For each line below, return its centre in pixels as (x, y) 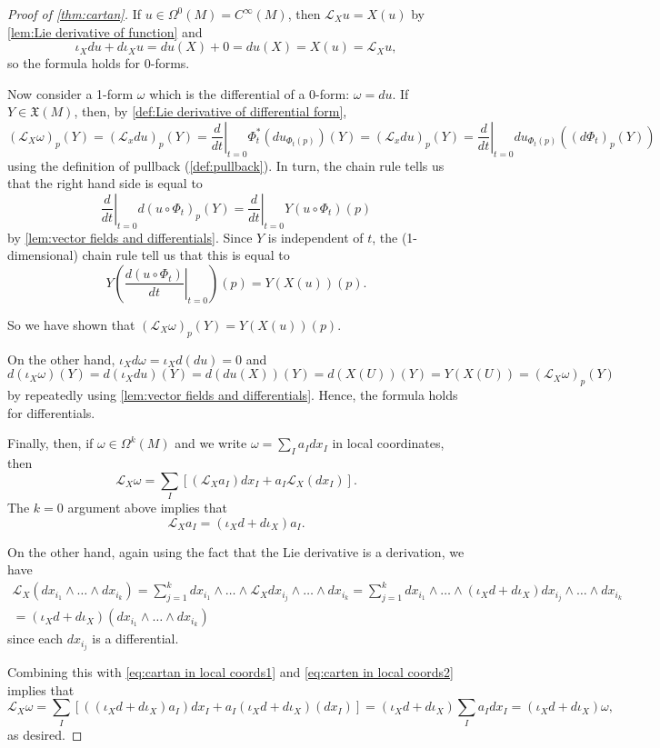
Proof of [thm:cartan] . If (74, 14)
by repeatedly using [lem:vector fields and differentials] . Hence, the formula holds (233, 395)
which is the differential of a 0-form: (250, 93)
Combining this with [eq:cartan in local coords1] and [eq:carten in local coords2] (230, 672)
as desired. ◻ (45, 734)
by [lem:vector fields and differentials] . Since (130, 237)
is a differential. (135, 638)
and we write (211, 443)
